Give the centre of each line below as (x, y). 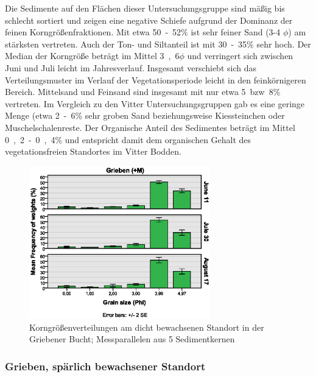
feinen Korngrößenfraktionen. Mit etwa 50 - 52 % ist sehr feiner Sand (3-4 (143, 32)
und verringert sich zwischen (240, 56)
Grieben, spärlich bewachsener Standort (105, 366)
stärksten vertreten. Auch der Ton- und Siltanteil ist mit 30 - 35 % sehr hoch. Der (158, 44)
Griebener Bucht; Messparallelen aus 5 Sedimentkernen (132, 339)
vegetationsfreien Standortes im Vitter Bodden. (93, 151)
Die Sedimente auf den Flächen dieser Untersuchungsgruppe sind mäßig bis (145, 8)
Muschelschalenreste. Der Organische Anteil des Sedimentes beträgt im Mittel (150, 127)
